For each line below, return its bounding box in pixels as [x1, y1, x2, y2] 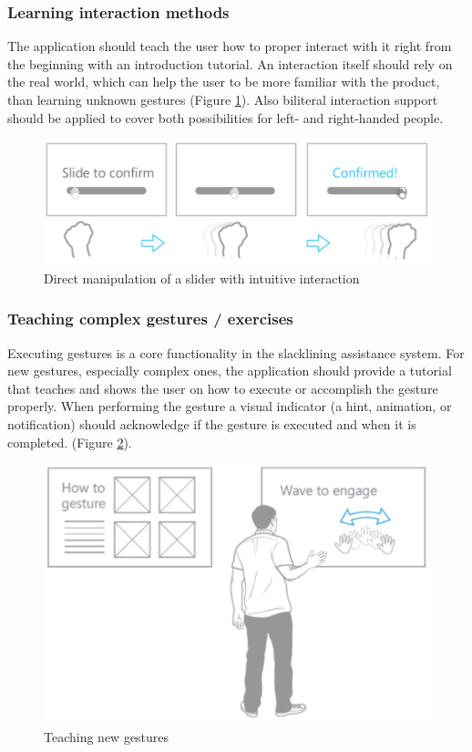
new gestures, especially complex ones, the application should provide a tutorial [7, 361, 452, 380]
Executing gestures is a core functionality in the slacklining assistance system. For [7, 343, 465, 362]
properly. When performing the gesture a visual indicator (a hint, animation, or [7, 397, 452, 416]
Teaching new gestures [44, 726, 169, 746]
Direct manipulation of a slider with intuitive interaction [44, 268, 360, 287]
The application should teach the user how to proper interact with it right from [7, 36, 452, 56]
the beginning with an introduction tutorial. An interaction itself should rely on [7, 54, 453, 73]
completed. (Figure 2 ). [7, 432, 132, 451]
